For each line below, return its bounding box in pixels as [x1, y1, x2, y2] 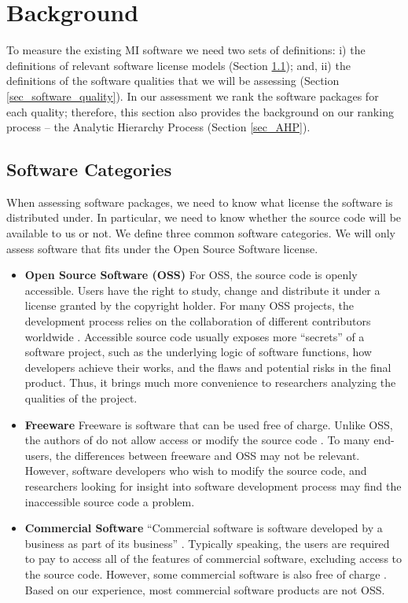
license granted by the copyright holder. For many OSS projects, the [24, 297, 355, 314]
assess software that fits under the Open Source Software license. [6, 240, 318, 256]
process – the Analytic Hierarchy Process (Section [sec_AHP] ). [6, 119, 311, 135]
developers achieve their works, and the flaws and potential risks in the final [24, 358, 391, 375]
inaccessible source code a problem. [24, 493, 195, 509]
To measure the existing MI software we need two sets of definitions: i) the [6, 42, 366, 58]
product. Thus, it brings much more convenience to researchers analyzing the [24, 374, 396, 391]
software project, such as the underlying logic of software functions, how [24, 344, 372, 360]
